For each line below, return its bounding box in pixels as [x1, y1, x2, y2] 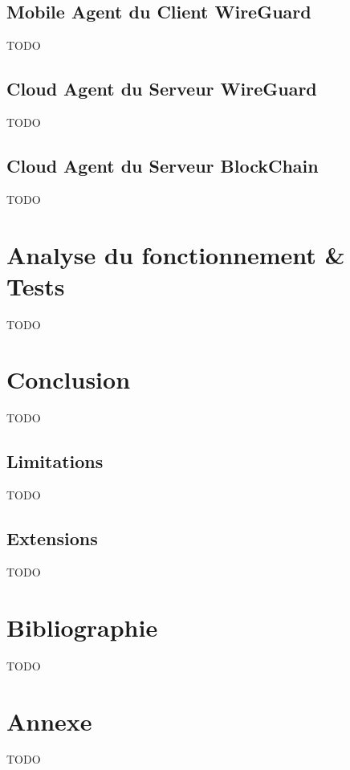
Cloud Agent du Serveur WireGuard [6, 76, 317, 101]
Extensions [6, 526, 98, 551]
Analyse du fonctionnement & [6, 238, 345, 271]
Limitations [6, 449, 104, 474]
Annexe [6, 704, 92, 737]
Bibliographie [6, 610, 158, 643]
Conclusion [6, 363, 131, 396]
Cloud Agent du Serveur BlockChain [6, 153, 319, 177]
